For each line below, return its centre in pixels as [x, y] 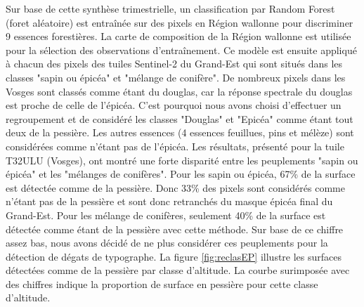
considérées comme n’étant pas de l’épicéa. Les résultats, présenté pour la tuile [175, 146]
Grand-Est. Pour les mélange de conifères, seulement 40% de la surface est [166, 215]
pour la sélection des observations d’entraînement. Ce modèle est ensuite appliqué [181, 50]
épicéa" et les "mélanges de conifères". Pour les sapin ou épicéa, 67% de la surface [181, 174]
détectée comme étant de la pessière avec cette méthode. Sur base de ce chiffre [175, 229]
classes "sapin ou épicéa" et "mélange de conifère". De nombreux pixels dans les [176, 77]
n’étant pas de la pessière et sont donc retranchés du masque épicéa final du [169, 201]
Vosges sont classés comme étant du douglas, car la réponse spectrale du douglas [179, 91]
